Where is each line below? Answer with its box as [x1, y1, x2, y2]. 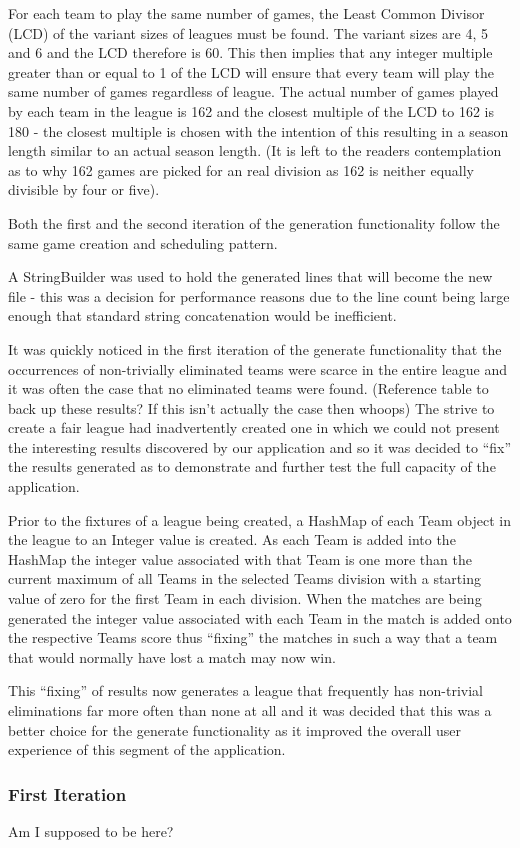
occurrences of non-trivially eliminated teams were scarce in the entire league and [8, 358, 507, 379]
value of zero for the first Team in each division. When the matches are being [8, 588, 482, 609]
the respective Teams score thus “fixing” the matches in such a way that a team [8, 627, 498, 648]
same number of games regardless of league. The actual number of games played [8, 81, 499, 102]
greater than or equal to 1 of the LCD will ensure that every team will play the [8, 61, 494, 82]
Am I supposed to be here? [8, 821, 174, 841]
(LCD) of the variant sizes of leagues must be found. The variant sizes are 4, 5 [8, 22, 489, 43]
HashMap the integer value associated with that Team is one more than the [8, 548, 472, 569]
